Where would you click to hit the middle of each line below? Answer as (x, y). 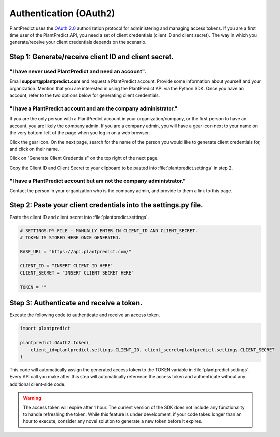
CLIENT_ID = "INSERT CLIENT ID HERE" (66, 266)
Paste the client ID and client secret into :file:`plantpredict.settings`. (79, 217)
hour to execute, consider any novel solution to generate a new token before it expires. (113, 421)
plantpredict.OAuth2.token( (54, 343)
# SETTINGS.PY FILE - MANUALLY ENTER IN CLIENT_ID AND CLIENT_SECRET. (109, 230)
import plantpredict (45, 329)
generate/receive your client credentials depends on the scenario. (78, 42)
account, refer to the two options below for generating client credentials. (85, 95)
